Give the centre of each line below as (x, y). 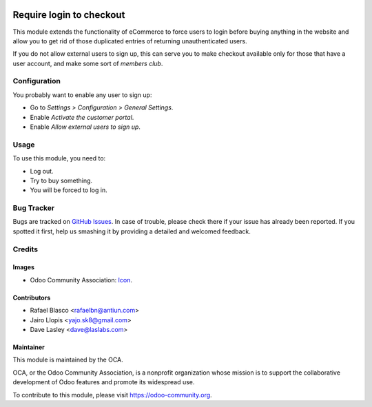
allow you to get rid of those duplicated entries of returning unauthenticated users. (130, 41)
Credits (25, 249)
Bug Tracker (34, 208)
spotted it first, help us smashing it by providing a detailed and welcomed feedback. (132, 231)
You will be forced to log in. (69, 190)
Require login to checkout (69, 15)
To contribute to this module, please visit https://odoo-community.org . (113, 395)
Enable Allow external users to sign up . (85, 127)
